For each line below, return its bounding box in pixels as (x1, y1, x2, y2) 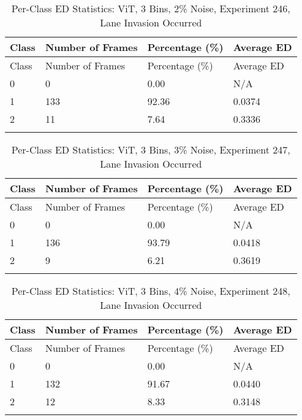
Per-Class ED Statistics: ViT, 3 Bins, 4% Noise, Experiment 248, (11, 284, 290, 298)
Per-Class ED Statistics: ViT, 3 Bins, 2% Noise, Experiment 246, (11, 1, 290, 15)
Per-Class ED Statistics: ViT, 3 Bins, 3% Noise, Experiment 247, (11, 142, 290, 157)
